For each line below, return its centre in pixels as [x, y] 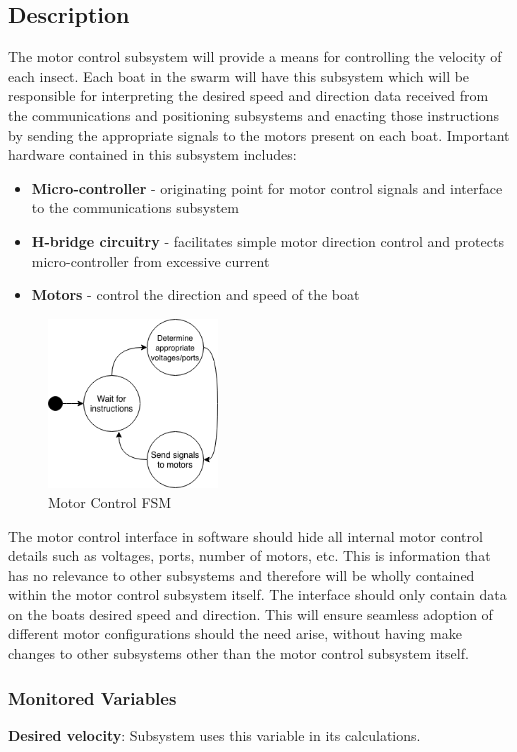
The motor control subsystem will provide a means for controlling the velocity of [255, 56]
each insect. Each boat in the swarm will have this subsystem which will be [239, 75]
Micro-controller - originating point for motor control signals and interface [267, 187]
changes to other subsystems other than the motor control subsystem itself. [238, 653]
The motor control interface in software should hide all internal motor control [245, 535]
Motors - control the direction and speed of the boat [195, 294]
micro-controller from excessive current [150, 260]
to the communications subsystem [135, 207]
